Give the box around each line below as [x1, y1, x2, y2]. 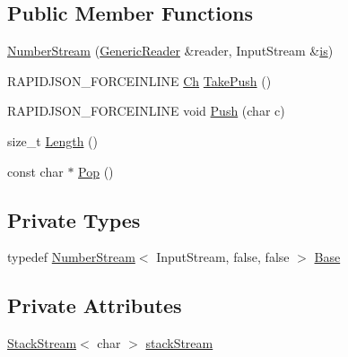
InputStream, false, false [156, 248, 290, 266]
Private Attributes [7, 292, 182, 319]
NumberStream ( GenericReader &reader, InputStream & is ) [7, 41, 334, 60]
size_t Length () [7, 131, 98, 150]
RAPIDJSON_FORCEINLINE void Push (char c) [7, 101, 285, 120]
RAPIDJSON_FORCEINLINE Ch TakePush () [7, 71, 272, 90]
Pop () [78, 161, 114, 180]
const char [7, 161, 64, 180]
